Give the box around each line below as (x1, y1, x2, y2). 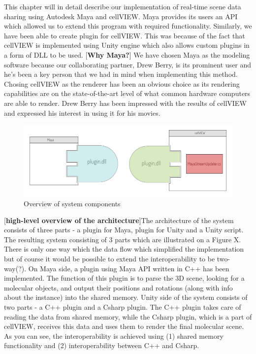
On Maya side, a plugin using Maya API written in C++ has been (28, 263, 229, 273)
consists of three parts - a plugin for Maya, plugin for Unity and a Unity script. (4, 225, 244, 235)
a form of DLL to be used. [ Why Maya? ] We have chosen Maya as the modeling (4, 49, 250, 60)
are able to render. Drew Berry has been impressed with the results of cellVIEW (4, 97, 247, 108)
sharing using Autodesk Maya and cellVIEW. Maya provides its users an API (4, 11, 238, 21)
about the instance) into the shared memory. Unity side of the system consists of (4, 292, 248, 302)
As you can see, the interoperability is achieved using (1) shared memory (4, 330, 224, 341)
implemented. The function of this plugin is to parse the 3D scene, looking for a (4, 273, 245, 283)
